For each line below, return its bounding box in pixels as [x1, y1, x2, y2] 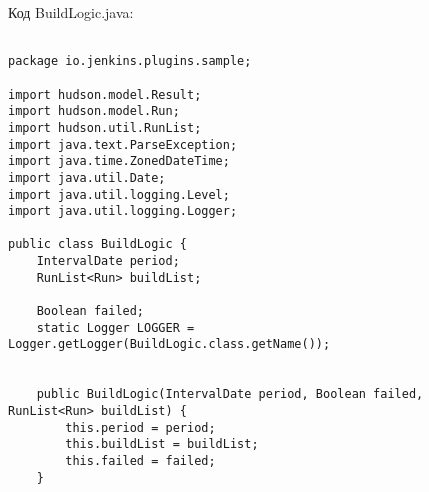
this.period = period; [65, 420, 216, 435]
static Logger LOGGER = [36, 320, 195, 335]
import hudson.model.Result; [8, 87, 202, 102]
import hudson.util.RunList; [8, 120, 202, 135]
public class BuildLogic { [8, 237, 187, 252]
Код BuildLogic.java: [8, 2, 134, 22]
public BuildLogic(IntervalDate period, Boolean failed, [36, 387, 424, 402]
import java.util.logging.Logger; [8, 204, 238, 219]
